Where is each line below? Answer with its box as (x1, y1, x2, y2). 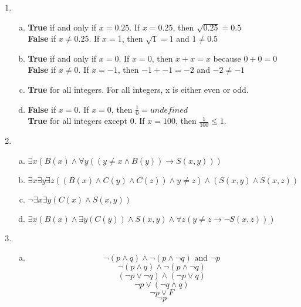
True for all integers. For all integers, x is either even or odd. (28, 83, 249, 95)
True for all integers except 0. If (28, 114, 145, 127)
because (213, 52, 241, 64)
